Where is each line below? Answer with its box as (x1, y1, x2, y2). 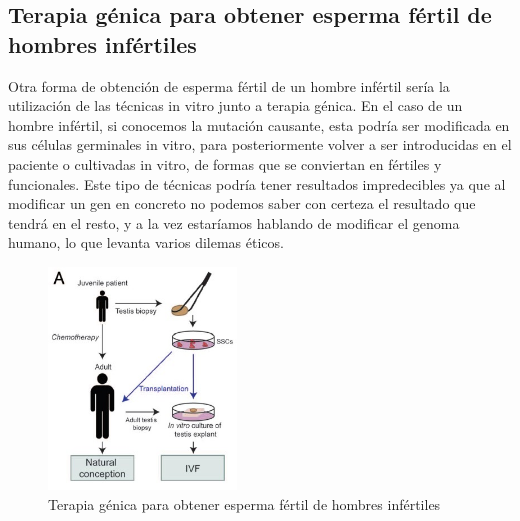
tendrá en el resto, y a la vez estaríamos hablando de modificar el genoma (8, 212, 460, 233)
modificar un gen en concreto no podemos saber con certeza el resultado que (8, 193, 476, 214)
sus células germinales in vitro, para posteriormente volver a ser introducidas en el (8, 134, 512, 155)
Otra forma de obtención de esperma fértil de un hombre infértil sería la (8, 75, 450, 96)
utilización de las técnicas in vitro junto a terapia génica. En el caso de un (8, 95, 463, 116)
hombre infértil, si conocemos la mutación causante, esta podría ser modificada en (8, 114, 510, 135)
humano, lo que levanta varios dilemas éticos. (8, 232, 284, 253)
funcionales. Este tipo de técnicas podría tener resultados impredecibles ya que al (8, 173, 506, 194)
